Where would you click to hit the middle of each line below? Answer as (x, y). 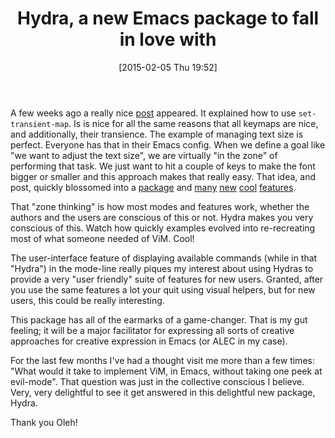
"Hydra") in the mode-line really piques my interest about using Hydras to (162, 268)
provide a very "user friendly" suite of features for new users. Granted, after (167, 279)
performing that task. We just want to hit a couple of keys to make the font (163, 166)
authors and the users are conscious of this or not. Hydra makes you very (162, 217)
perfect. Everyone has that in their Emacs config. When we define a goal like (168, 144)
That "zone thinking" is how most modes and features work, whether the (160, 206)
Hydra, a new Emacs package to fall (168, 18)
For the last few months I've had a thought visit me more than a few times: (162, 360)
